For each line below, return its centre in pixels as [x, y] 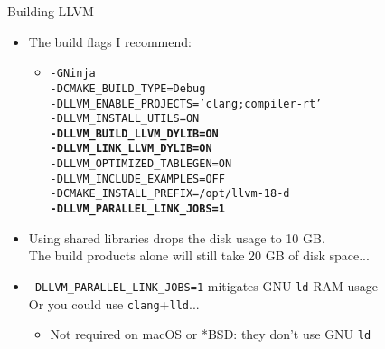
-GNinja [73, 74]
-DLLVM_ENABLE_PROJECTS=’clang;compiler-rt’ [186, 104]
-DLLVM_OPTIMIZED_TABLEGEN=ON [141, 164]
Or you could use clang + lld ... [114, 303]
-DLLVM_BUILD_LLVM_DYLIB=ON [134, 133]
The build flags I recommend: [110, 41]
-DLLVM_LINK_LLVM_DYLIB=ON [131, 149]
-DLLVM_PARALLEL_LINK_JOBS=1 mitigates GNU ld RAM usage [203, 285]
